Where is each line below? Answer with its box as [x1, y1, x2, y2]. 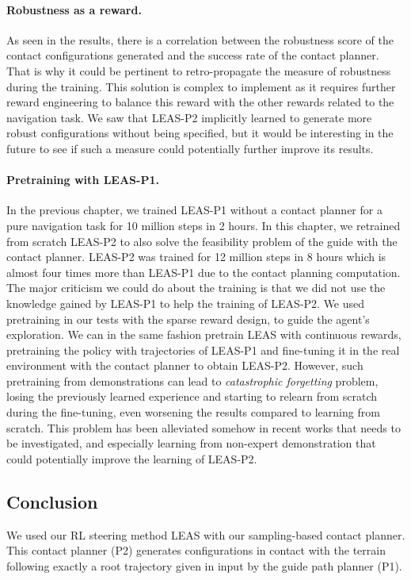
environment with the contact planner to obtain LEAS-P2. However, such [6, 357, 363, 374]
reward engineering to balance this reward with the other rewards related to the [6, 94, 394, 110]
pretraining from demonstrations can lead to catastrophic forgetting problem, [6, 372, 379, 389]
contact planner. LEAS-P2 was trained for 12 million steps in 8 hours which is [6, 248, 386, 265]
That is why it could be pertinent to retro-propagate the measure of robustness [6, 62, 391, 79]
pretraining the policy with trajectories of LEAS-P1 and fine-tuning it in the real [6, 341, 400, 358]
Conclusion [6, 489, 98, 513]
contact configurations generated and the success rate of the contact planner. [6, 47, 379, 63]
